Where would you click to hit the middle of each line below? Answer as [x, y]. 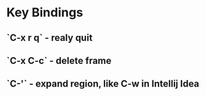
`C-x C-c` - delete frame [59, 60]
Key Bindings [45, 13]
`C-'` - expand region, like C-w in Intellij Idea [103, 84]
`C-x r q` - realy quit [50, 38]
